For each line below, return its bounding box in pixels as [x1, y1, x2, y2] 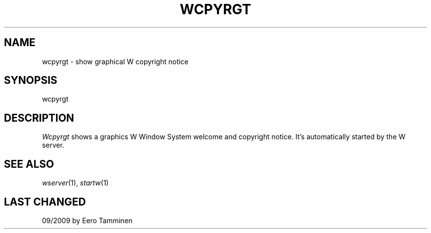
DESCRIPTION [4, 111, 74, 124]
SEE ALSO [4, 157, 54, 170]
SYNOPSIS [4, 74, 58, 87]
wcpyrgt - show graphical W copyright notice [42, 57, 189, 66]
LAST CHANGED [4, 195, 86, 208]
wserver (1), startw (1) [42, 179, 109, 187]
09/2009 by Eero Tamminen [42, 216, 133, 225]
